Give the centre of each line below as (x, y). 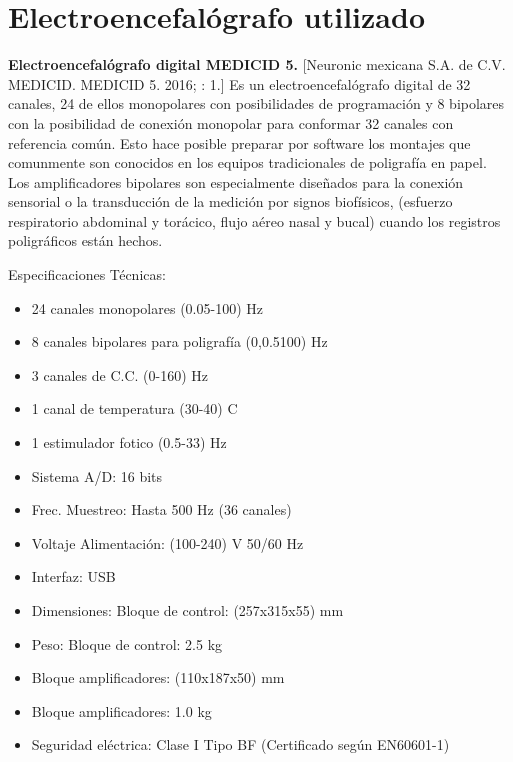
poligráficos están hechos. (85, 240)
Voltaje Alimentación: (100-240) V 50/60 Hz (167, 542)
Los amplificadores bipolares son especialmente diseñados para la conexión (236, 181)
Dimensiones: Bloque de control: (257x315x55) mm (187, 610)
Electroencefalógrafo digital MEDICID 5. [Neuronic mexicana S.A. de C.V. (257, 64)
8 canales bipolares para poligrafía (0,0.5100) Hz (179, 341)
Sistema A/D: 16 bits (97, 475)
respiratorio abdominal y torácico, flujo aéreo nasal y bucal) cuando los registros (254, 220)
